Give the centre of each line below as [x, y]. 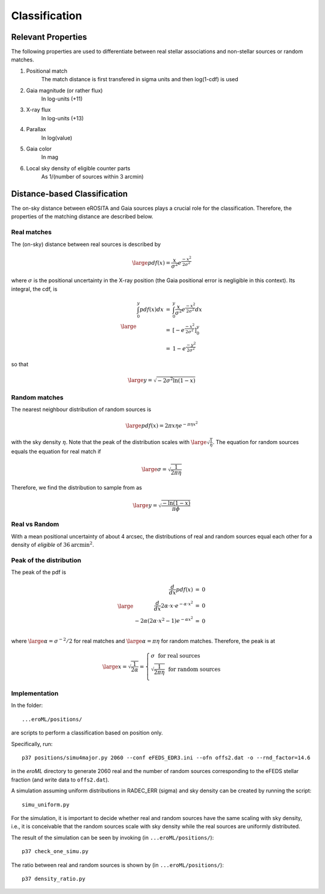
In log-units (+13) [63, 118]
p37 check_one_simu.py [55, 852]
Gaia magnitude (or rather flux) [64, 90]
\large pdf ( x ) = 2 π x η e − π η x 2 [162, 425]
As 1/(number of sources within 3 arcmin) [92, 177]
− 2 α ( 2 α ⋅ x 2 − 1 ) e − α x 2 [164, 620]
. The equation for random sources [256, 442]
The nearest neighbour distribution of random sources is [81, 410]
